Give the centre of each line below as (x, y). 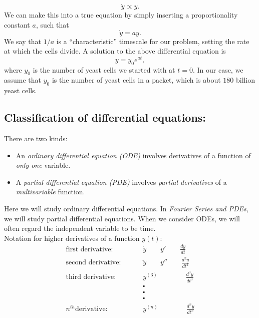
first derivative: (89, 249)
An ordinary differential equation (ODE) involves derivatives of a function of (133, 155)
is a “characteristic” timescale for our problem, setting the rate (153, 41)
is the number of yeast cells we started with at (104, 69)
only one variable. (43, 165)
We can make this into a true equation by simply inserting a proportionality (121, 15)
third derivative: (91, 277)
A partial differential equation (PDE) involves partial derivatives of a (121, 182)
